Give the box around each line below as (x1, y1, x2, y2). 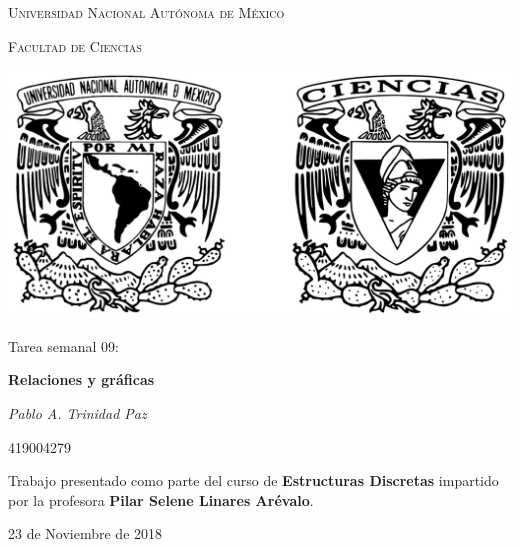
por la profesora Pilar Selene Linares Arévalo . (8, 489, 314, 510)
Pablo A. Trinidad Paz (8, 403, 147, 424)
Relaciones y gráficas (8, 369, 155, 390)
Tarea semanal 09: (8, 335, 119, 356)
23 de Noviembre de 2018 (8, 523, 163, 544)
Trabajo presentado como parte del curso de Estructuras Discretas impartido (8, 470, 499, 491)
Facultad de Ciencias (8, 35, 142, 56)
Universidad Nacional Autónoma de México (8, 2, 285, 22)
